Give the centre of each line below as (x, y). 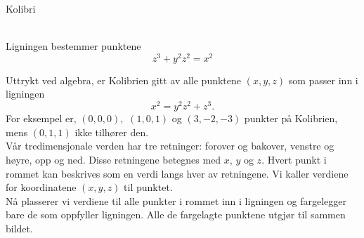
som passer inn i (323, 80)
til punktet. (148, 187)
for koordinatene (41, 187)
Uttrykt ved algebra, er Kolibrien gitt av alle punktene (124, 80)
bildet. (19, 228)
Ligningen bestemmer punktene (73, 46)
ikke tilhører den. (112, 132)
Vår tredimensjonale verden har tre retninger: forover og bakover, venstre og (170, 146)
